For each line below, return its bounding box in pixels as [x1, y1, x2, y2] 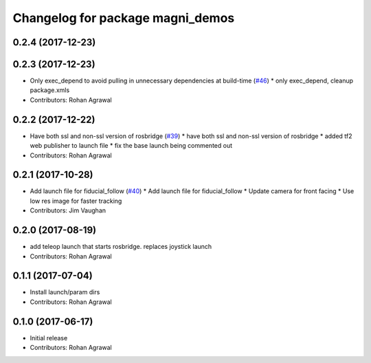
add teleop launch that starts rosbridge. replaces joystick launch [30, 243, 212, 251]
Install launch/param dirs [30, 288, 100, 296]
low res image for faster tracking [30, 197, 122, 205]
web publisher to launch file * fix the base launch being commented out [30, 142, 233, 150]
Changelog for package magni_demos [12, 10, 235, 25]
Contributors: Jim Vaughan [30, 206, 106, 214]
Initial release [30, 333, 68, 342]
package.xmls [30, 86, 70, 94]
